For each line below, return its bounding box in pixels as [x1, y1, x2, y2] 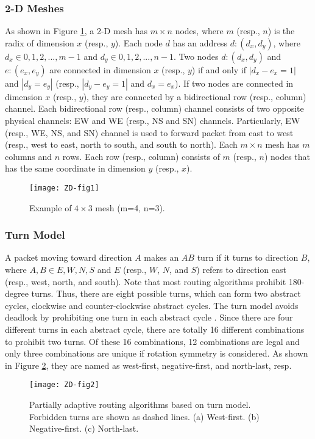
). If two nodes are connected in [174, 76, 294, 89]
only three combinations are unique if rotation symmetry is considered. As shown [5, 347, 308, 360]
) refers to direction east [196, 263, 286, 276]
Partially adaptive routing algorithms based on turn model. [29, 398, 251, 411]
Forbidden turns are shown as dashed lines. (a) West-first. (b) [29, 410, 260, 423]
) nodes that [264, 150, 311, 162]
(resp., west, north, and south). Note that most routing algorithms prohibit [5, 275, 286, 288]
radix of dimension [5, 36, 74, 49]
